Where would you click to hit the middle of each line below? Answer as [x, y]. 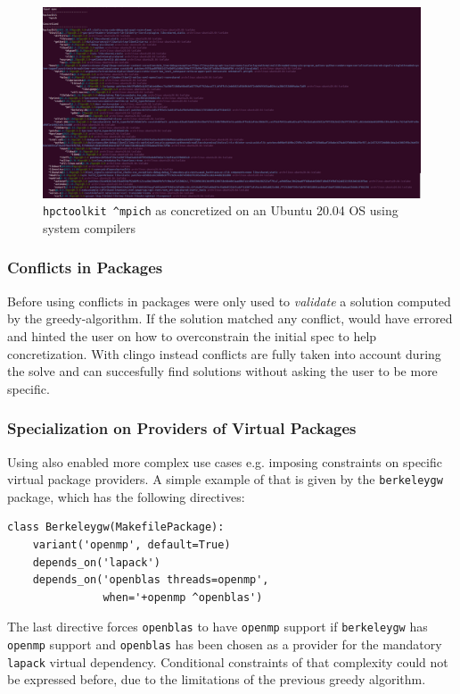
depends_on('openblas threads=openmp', [151, 580]
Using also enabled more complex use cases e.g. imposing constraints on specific [225, 461]
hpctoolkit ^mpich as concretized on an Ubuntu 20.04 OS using [221, 210]
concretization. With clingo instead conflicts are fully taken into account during [224, 353]
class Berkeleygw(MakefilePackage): [116, 527]
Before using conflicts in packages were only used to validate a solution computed [229, 301]
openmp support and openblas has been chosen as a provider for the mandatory [225, 644]
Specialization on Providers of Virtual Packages [182, 428]
